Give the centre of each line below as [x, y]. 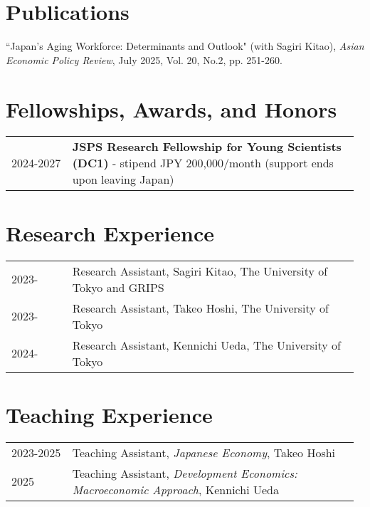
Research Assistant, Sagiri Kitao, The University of [200, 271]
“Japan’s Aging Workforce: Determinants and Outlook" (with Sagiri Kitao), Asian [185, 46]
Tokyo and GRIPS [118, 287]
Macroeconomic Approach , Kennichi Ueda [175, 489]
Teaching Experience [109, 414]
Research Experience [110, 232]
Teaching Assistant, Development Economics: [185, 473]
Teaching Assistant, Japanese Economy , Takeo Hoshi [204, 452]
